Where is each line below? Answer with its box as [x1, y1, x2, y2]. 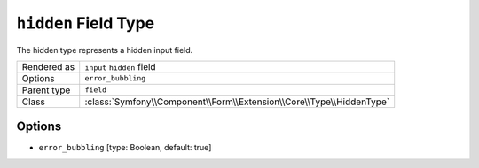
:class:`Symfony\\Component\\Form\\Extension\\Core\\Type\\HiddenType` [84, 95, 390, 108]
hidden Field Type [16, 13, 155, 33]
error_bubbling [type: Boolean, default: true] [38, 142, 212, 153]
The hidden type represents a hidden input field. [16, 44, 193, 55]
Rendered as [21, 60, 75, 73]
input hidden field [84, 60, 156, 73]
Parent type [21, 84, 71, 96]
